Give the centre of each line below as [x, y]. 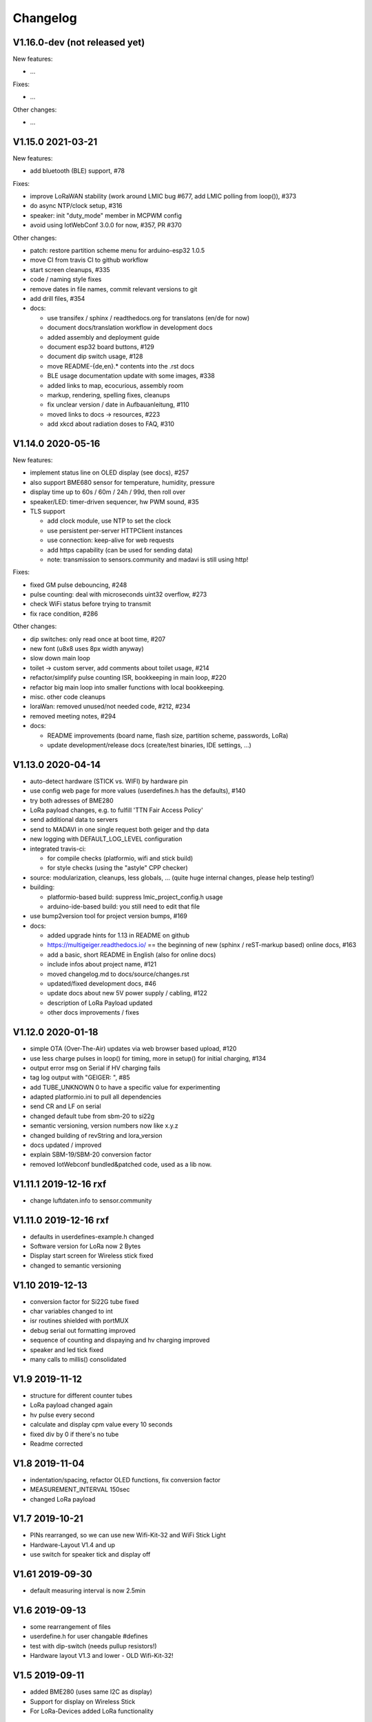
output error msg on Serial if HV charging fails [95, 1068]
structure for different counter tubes [81, 1396]
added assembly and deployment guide [103, 337]
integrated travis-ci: [58, 849]
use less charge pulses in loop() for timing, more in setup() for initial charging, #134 [148, 1058]
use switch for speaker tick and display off [90, 1555]
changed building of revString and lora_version [96, 1135]
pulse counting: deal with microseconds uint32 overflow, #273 [118, 594]
